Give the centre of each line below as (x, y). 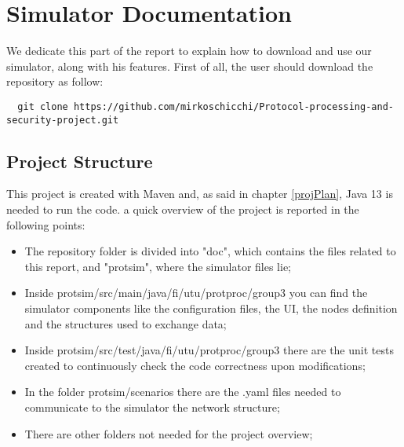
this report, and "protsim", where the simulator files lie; (158, 266)
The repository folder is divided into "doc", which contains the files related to (210, 251)
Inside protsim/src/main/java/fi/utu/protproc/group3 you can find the (196, 293)
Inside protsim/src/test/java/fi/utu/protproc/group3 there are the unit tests (209, 350)
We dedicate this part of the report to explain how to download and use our (189, 51)
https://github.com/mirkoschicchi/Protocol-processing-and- (233, 106)
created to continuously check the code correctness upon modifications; (195, 365)
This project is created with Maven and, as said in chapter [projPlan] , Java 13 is (200, 194)
